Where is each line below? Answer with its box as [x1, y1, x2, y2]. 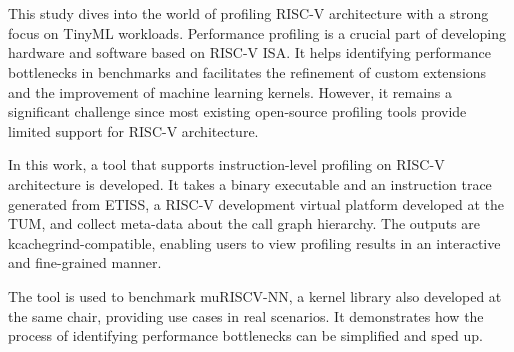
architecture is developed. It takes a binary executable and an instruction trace [8, 173, 492, 194]
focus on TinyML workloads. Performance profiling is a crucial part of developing [8, 22, 506, 43]
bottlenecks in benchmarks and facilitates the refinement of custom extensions [8, 61, 487, 82]
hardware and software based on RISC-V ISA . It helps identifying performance [8, 42, 491, 63]
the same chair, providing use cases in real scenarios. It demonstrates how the [8, 305, 484, 326]
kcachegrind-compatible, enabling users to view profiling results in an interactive [8, 232, 501, 253]
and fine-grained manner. [8, 252, 162, 273]
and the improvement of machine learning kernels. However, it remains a [8, 81, 453, 102]
